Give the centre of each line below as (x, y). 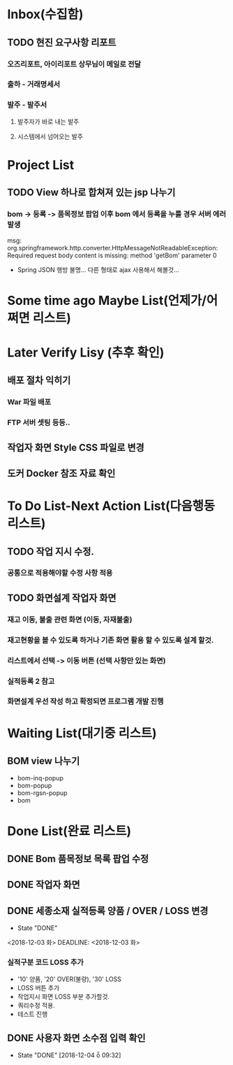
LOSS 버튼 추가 (38, 987)
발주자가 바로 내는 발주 (48, 121)
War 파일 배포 (29, 402)
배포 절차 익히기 (39, 381)
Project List (41, 165)
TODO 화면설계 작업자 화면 (62, 598)
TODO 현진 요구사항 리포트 (62, 42)
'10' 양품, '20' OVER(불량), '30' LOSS (69, 979)
